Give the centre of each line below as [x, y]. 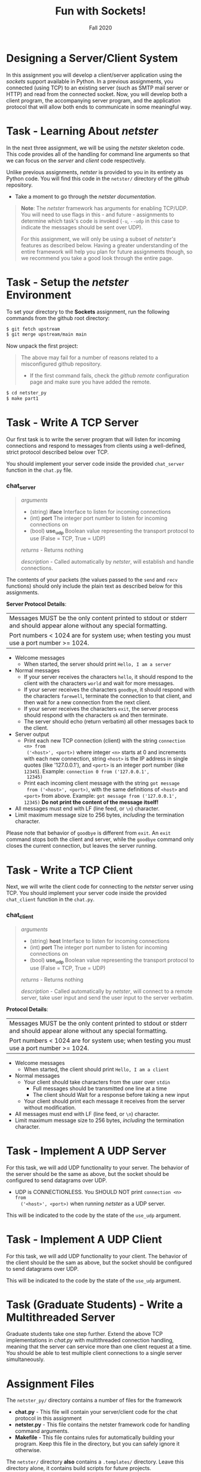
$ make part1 [22, 399]
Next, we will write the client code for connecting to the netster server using [100, 887]
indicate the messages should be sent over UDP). [82, 227]
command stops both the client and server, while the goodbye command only [100, 839]
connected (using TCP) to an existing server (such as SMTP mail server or [98, 88]
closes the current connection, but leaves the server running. [82, 846]
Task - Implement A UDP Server [86, 1151]
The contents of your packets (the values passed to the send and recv [92, 580]
